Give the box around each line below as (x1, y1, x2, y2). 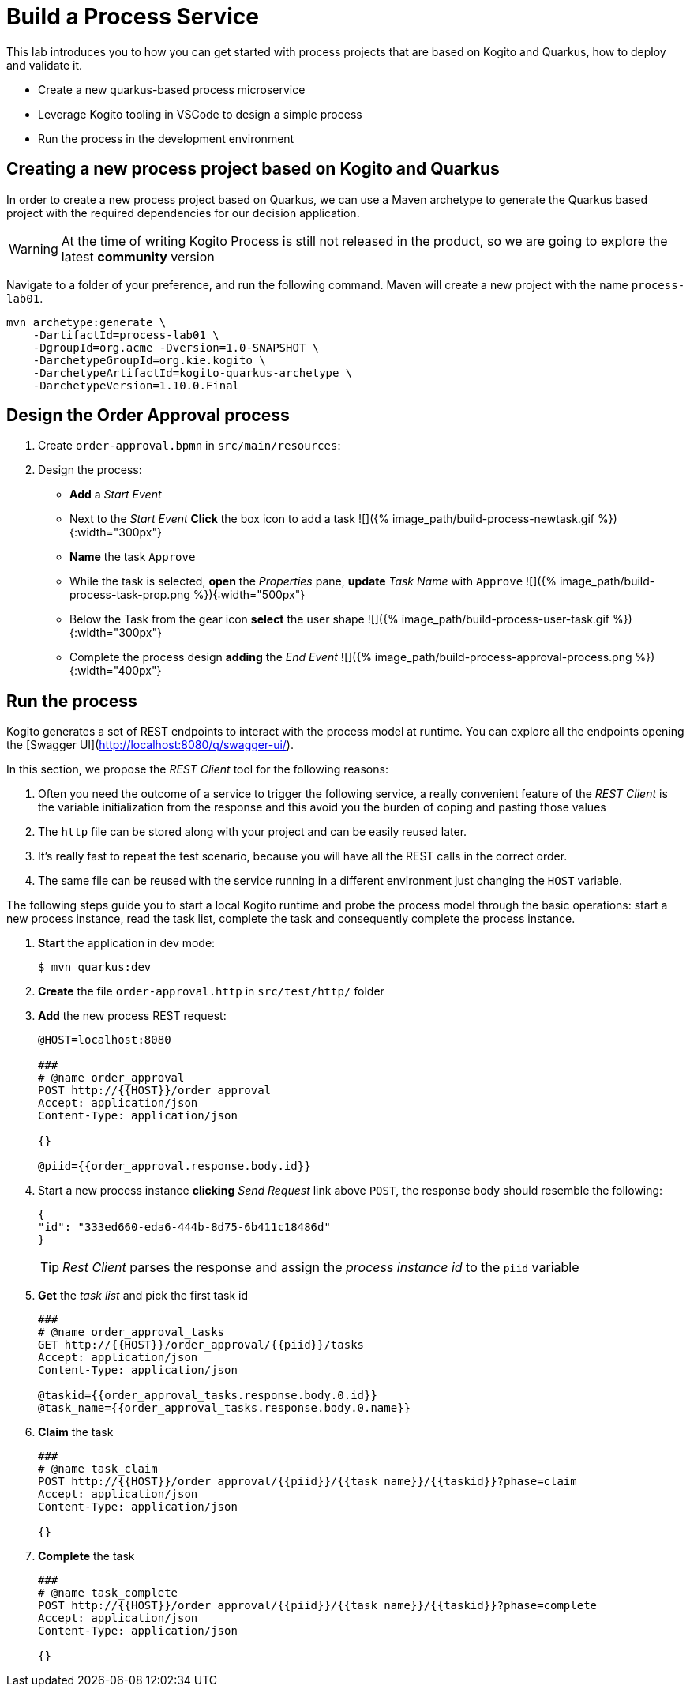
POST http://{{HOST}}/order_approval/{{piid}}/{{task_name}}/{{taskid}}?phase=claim (38, 1475, 577, 1488)
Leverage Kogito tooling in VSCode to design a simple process (38, 107, 362, 121)
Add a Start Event (69, 487, 162, 502)
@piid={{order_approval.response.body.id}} (38, 1160, 311, 1173)
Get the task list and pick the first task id (38, 1289, 249, 1303)
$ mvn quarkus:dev (38, 961, 152, 974)
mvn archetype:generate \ (6, 315, 167, 329)
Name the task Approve (69, 550, 196, 564)
